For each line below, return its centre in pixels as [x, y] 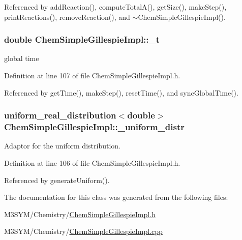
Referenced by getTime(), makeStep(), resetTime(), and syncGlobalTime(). [121, 92]
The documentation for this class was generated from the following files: [116, 197]
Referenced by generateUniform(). [57, 180]
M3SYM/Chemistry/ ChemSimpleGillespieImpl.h [80, 214]
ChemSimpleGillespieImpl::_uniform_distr [94, 127]
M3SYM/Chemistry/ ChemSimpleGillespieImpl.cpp [83, 231]
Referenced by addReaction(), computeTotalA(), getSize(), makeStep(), [115, 7]
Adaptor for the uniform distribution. [62, 146]
